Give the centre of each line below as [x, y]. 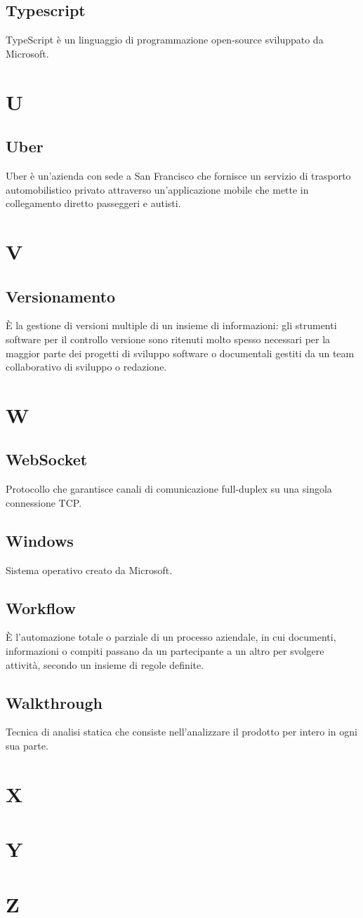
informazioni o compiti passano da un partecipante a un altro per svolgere [165, 651]
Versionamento [61, 296]
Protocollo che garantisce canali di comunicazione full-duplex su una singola [169, 489]
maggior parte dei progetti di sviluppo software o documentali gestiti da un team [180, 353]
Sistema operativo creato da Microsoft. [89, 570]
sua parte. [27, 746]
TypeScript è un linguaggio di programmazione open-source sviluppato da [165, 40]
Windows [40, 540]
